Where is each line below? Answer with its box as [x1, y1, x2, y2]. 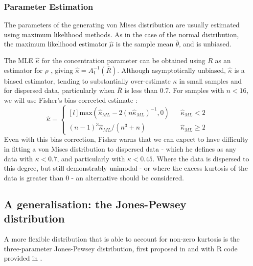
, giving [50, 65, 73, 75]
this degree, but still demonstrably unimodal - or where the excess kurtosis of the [4, 163, 248, 173]
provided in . [4, 253, 42, 263]
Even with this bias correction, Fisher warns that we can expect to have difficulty [4, 134, 249, 144]
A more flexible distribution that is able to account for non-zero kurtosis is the [4, 234, 240, 244]
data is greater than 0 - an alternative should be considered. [4, 172, 184, 182]
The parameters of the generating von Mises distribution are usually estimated [4, 20, 240, 30]
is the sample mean [115, 39, 174, 49]
